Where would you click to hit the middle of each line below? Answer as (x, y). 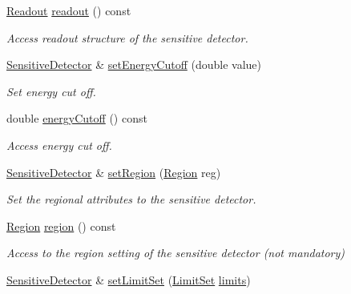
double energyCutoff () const (77, 118)
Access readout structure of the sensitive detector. (127, 37)
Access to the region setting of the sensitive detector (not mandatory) (176, 253)
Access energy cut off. (59, 145)
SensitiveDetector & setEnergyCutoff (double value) (134, 64)
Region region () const (61, 226)
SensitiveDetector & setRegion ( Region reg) (114, 172)
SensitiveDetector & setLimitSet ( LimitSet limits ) (129, 279)
